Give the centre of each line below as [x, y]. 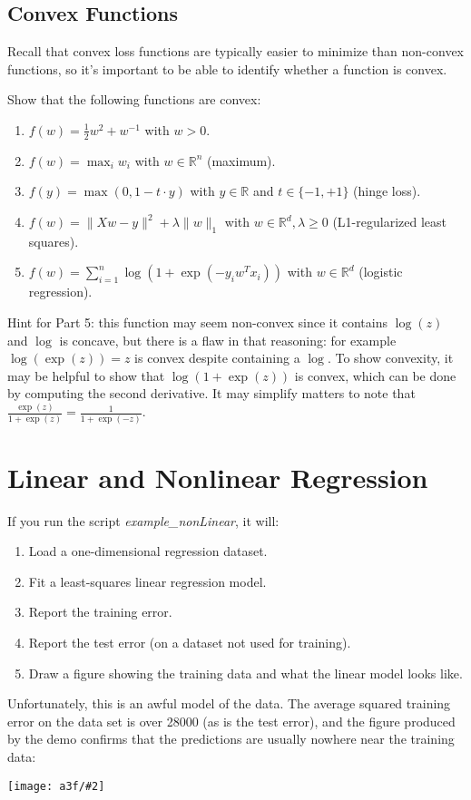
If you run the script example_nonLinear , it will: [143, 520]
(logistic [381, 272]
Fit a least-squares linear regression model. [147, 581]
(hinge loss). [387, 191]
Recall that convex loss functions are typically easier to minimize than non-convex [235, 51]
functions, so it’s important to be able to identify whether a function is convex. [227, 68]
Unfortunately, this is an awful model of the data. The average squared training [229, 703]
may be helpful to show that [86, 375]
